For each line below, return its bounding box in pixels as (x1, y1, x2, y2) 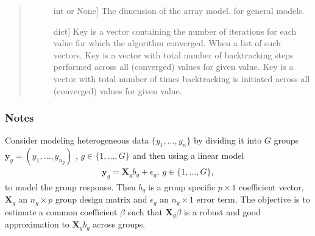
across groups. (93, 218, 146, 231)
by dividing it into (193, 134, 262, 147)
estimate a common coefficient (5, 205, 118, 218)
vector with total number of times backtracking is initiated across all (53, 72, 310, 85)
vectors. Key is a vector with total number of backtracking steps (53, 48, 294, 61)
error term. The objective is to (196, 193, 310, 206)
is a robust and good (183, 205, 261, 218)
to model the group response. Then (5, 181, 136, 193)
